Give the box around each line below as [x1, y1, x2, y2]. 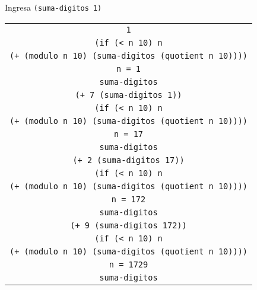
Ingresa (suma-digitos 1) [5, 1, 102, 13]
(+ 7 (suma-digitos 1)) [75, 90, 182, 100]
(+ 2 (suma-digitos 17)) [72, 155, 185, 165]
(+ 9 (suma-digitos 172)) [70, 220, 187, 230]
